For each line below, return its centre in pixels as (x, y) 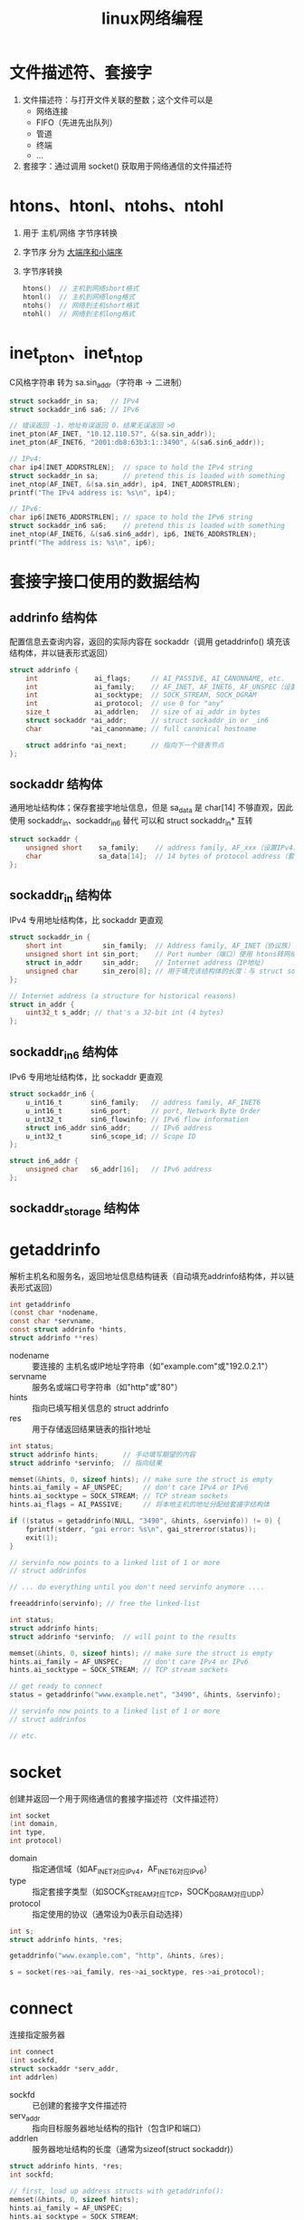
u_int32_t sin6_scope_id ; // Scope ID (111, 1136)
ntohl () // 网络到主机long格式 (79, 313)
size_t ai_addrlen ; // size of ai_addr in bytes (143, 712)
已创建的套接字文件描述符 (80, 2105)
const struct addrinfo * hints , (68, 1330)
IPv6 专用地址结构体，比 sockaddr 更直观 (86, 1077)
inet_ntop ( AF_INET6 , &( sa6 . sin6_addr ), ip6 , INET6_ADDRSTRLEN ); (133, 534)
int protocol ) (36, 1841)
